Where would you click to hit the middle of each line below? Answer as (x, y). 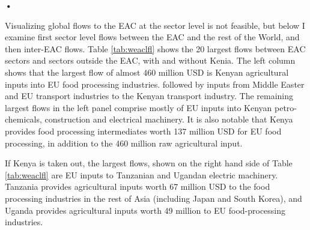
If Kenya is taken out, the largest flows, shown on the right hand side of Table (149, 163)
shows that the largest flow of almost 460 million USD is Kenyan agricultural (147, 72)
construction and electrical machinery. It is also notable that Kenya (169, 119)
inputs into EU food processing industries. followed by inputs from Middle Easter (155, 84)
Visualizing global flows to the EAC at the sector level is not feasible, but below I (155, 25)
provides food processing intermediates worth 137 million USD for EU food (143, 131)
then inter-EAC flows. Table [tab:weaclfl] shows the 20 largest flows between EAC (155, 48)
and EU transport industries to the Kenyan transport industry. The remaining (149, 96)
